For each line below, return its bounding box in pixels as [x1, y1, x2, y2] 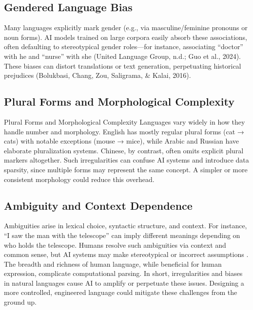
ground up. [4, 297, 37, 307]
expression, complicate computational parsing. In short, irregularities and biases [4, 268, 243, 278]
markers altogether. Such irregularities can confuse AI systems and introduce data [4, 155, 249, 165]
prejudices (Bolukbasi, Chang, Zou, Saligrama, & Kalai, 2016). [4, 70, 191, 80]
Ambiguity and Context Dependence [4, 198, 193, 213]
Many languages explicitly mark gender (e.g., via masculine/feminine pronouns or [4, 22, 248, 33]
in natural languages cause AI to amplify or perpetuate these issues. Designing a [4, 277, 244, 288]
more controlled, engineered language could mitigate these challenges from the [4, 287, 237, 297]
